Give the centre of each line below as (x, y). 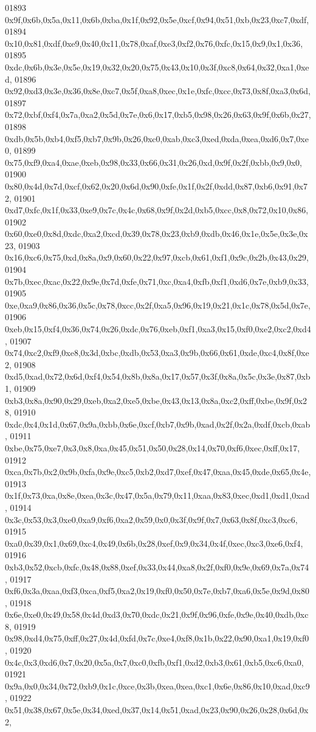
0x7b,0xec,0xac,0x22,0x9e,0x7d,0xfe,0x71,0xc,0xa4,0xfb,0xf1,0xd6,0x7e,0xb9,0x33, (157, 281)
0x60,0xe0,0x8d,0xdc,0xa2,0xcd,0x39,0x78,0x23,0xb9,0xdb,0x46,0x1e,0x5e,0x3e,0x (156, 234)
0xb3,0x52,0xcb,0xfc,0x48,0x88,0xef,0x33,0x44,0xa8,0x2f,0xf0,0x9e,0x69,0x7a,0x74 (157, 566)
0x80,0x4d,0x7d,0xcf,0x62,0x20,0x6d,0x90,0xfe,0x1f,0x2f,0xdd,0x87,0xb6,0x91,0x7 (156, 186)
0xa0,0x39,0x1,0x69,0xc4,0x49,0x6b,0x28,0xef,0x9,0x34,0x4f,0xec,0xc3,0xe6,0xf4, (154, 543)
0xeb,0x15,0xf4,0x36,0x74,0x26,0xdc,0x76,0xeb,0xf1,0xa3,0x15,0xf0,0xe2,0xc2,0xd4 (158, 329)
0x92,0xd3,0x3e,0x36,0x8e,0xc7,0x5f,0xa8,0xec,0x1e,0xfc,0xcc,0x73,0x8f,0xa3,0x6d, (158, 91)
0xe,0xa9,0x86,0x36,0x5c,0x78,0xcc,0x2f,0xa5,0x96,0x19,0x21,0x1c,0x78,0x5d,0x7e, (158, 305)
